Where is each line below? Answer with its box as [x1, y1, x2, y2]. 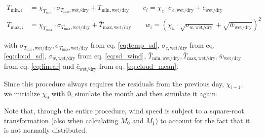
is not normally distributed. [4, 125, 87, 135]
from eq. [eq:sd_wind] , [77, 50, 146, 60]
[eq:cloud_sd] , [4, 50, 46, 60]
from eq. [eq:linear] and [4, 61, 75, 71]
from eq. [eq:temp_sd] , [90, 40, 160, 50]
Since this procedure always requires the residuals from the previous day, [4, 78, 224, 88]
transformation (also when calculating [4, 115, 118, 125]
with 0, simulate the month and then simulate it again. [51, 88, 218, 99]
